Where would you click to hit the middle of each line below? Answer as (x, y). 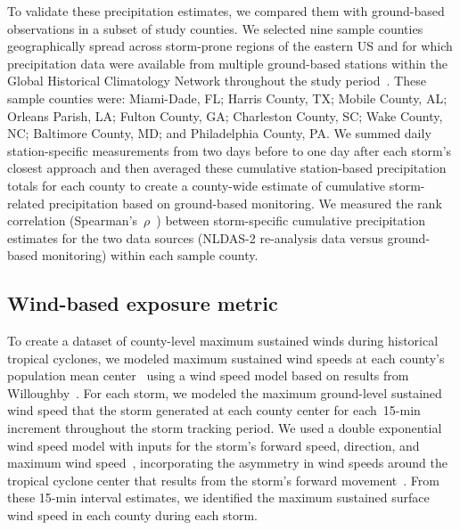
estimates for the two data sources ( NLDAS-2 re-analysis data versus (195, 237)
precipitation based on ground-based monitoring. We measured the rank (245, 203)
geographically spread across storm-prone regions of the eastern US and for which (230, 46)
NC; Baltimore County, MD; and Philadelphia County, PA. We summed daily (219, 133)
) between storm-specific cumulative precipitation (291, 220)
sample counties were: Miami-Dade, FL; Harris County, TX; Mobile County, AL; (227, 98)
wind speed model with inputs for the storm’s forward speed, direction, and (214, 445)
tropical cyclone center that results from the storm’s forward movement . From (223, 480)
